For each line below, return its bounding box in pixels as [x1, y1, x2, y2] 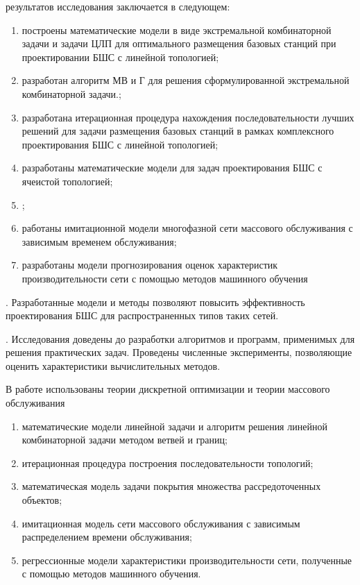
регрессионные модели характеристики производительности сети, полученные [22, 552, 352, 567]
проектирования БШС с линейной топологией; [22, 137, 218, 151]
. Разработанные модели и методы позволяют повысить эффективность [6, 294, 305, 309]
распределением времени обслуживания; [22, 529, 192, 544]
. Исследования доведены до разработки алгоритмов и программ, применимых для [6, 331, 355, 346]
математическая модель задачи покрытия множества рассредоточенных [22, 479, 321, 493]
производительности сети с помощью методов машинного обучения [22, 271, 308, 285]
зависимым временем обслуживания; [22, 234, 177, 248]
